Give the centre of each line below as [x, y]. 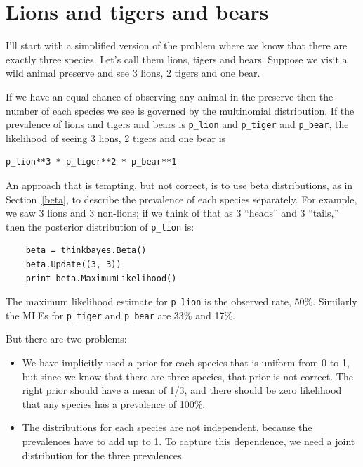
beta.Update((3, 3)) [73, 264]
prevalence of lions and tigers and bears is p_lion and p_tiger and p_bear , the [177, 124]
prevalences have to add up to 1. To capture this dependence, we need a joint [189, 441]
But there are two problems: [66, 339]
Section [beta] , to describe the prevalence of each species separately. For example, [181, 199]
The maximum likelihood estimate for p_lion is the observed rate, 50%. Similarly [181, 301]
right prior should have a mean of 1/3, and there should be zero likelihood [182, 390]
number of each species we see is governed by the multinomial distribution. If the [180, 110]
